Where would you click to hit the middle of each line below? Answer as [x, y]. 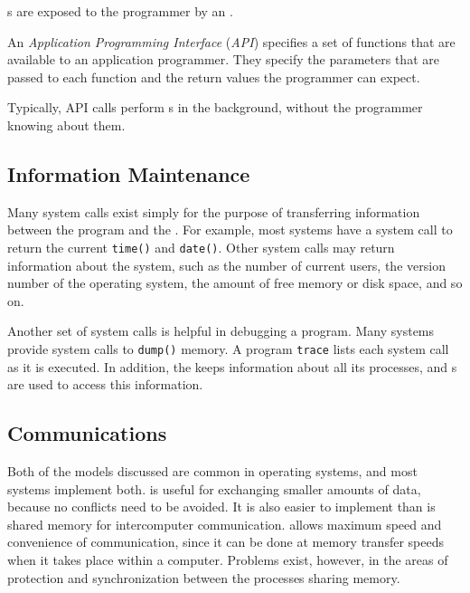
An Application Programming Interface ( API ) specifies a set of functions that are [231, 41]
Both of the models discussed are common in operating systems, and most [212, 471]
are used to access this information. [105, 384]
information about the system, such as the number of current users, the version [226, 265]
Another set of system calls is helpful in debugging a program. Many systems [221, 331]
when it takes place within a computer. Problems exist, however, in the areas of [228, 560]
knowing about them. [66, 124]
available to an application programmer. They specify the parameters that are [223, 59]
